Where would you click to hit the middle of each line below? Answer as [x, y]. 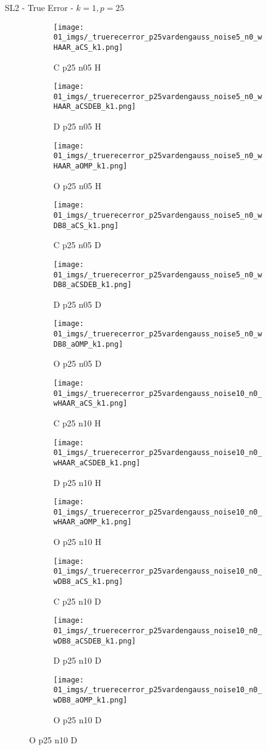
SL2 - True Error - [39, 7]
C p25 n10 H [77, 422]
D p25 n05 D [77, 304]
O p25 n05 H [77, 185]
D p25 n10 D [77, 660]
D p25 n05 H [77, 126]
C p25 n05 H [77, 67]
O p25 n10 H [77, 542]
